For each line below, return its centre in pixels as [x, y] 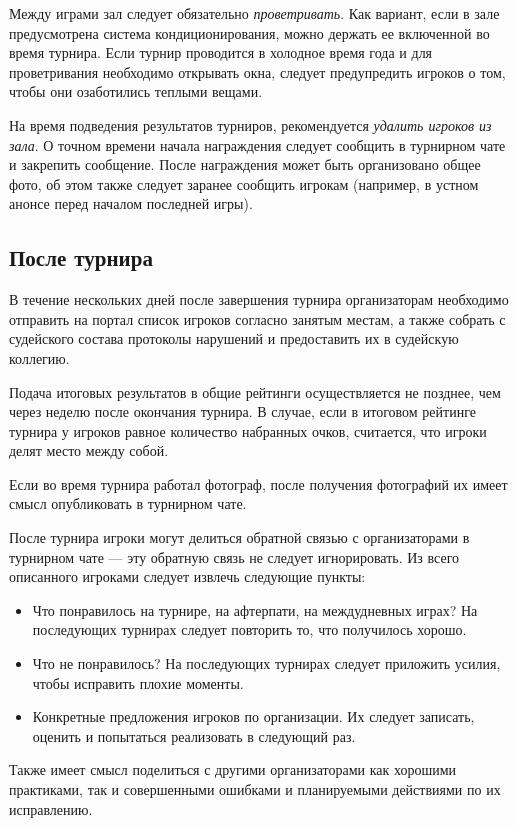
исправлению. [51, 808]
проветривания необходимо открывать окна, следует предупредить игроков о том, [257, 71]
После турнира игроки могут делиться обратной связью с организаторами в [239, 537]
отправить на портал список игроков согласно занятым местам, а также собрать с [257, 318]
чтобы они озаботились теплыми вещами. [136, 91]
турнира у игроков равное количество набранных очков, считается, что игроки [248, 430]
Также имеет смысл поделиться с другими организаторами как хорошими [233, 769]
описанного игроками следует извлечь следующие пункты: [187, 576]
